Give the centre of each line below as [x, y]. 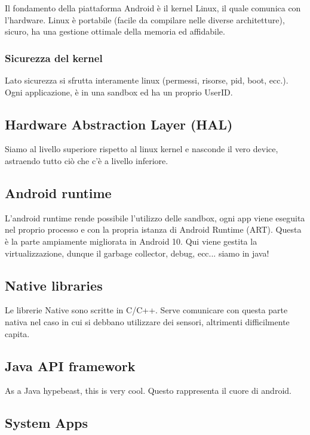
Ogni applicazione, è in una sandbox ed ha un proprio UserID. [119, 92]
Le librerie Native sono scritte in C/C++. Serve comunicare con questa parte [146, 310]
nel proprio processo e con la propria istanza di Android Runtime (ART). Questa [153, 229]
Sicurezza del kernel [54, 58]
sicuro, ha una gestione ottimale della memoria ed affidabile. [115, 31]
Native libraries [54, 285]
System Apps [46, 423]
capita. [17, 333]
